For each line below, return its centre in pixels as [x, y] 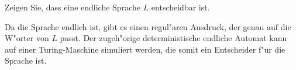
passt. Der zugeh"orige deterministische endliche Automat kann [173, 38]
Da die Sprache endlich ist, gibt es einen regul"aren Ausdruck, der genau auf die [148, 26]
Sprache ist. [26, 60]
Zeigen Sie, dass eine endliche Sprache [73, 7]
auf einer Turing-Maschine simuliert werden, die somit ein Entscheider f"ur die [145, 49]
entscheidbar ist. [180, 7]
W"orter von [27, 38]
